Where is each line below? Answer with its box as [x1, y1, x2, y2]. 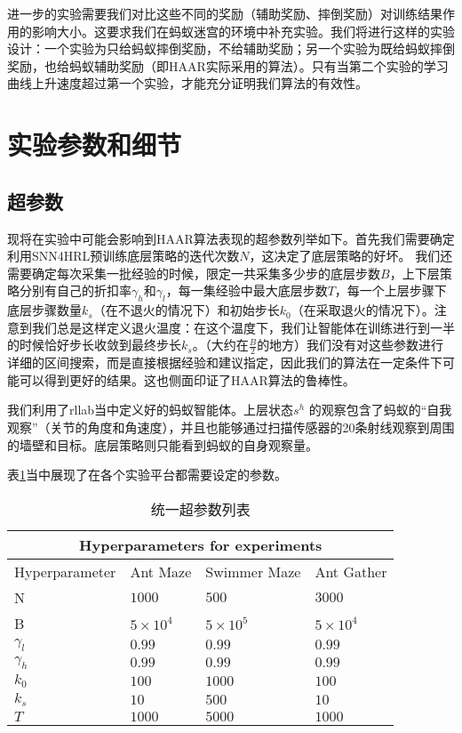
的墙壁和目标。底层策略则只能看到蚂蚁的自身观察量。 [7, 435, 318, 454]
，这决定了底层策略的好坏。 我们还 [249, 246, 453, 265]
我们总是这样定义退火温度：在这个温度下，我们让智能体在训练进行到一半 [31, 318, 455, 336]
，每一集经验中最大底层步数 [165, 281, 328, 300]
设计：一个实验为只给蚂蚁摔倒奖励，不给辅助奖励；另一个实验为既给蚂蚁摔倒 [7, 39, 455, 58]
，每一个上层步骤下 [334, 281, 447, 300]
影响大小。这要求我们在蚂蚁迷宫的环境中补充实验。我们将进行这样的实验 [31, 21, 455, 40]
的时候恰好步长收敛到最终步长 [7, 335, 181, 354]
